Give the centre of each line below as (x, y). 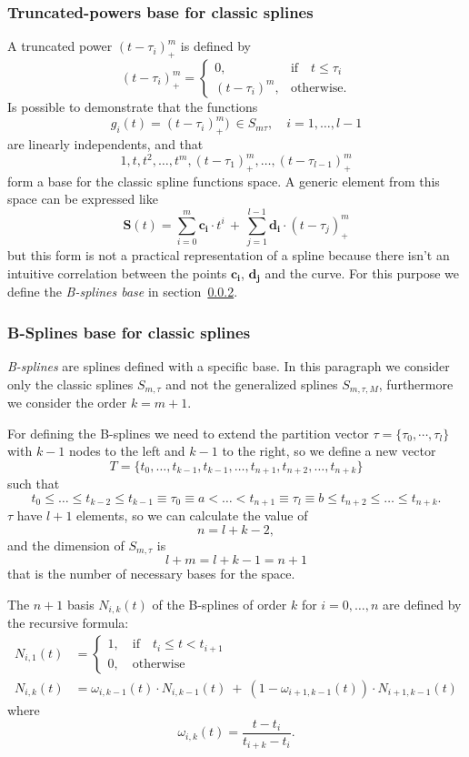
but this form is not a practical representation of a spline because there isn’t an (229, 255)
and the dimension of (66, 545)
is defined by (215, 46)
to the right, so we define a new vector (329, 451)
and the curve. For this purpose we (362, 273)
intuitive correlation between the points (117, 273)
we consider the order (67, 403)
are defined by (422, 604)
